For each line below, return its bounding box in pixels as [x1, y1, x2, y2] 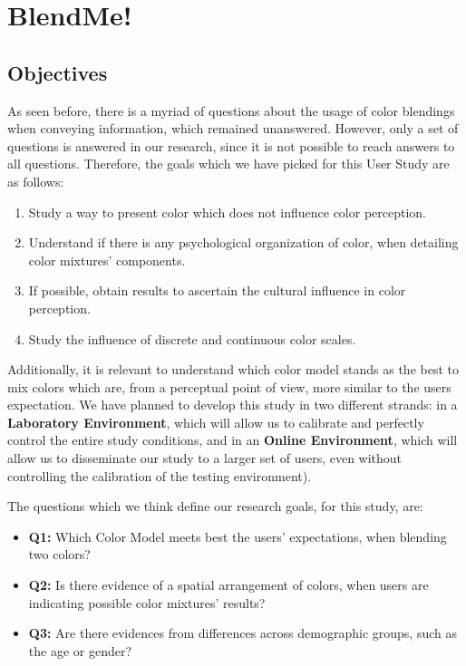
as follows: [7, 171, 64, 190]
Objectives [7, 58, 108, 86]
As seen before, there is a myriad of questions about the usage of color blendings [7, 101, 455, 120]
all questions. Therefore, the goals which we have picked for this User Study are [7, 154, 450, 173]
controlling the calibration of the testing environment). [7, 466, 312, 485]
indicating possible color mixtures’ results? [28, 593, 266, 612]
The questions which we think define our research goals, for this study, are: [7, 497, 423, 516]
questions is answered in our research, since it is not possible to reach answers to [7, 136, 455, 155]
